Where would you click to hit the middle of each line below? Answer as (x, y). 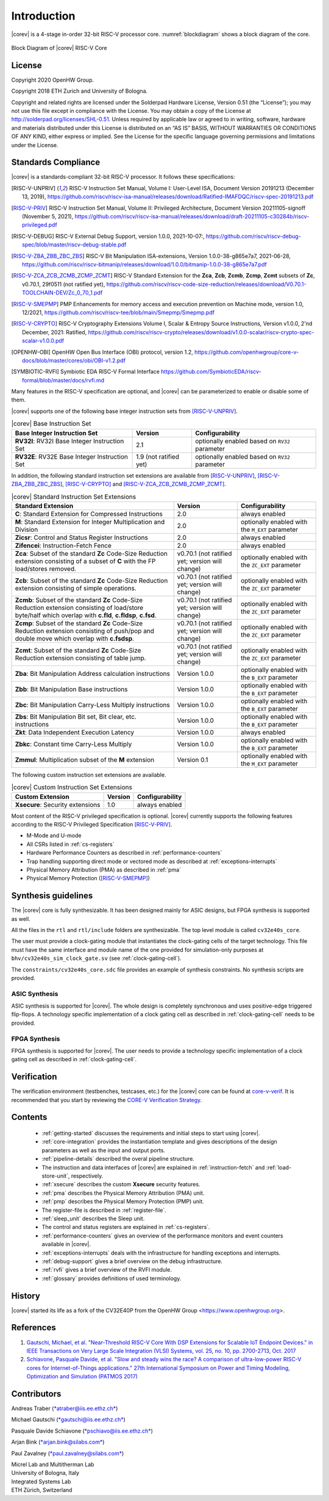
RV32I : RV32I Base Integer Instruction (69, 441)
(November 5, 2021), (48, 217)
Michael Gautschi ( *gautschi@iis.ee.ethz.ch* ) (69, 1420)
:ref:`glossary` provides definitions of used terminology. (111, 1278)
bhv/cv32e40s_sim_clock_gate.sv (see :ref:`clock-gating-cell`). (97, 958)
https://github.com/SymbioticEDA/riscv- (211, 371)
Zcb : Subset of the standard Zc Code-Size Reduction (91, 581)
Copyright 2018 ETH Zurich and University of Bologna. (80, 91)
